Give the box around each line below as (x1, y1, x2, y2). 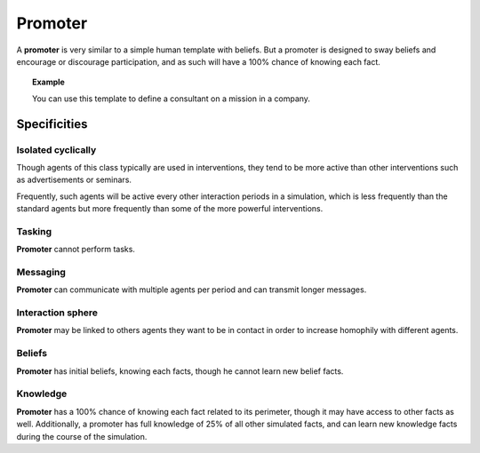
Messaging (16, 266, 67, 278)
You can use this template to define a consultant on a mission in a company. (32, 93, 311, 104)
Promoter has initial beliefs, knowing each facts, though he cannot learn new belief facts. (16, 365, 344, 377)
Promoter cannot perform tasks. (16, 244, 135, 255)
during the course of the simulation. (16, 431, 148, 441)
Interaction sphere (16, 306, 98, 319)
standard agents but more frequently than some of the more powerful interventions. (16, 203, 324, 214)
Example (32, 76, 66, 88)
